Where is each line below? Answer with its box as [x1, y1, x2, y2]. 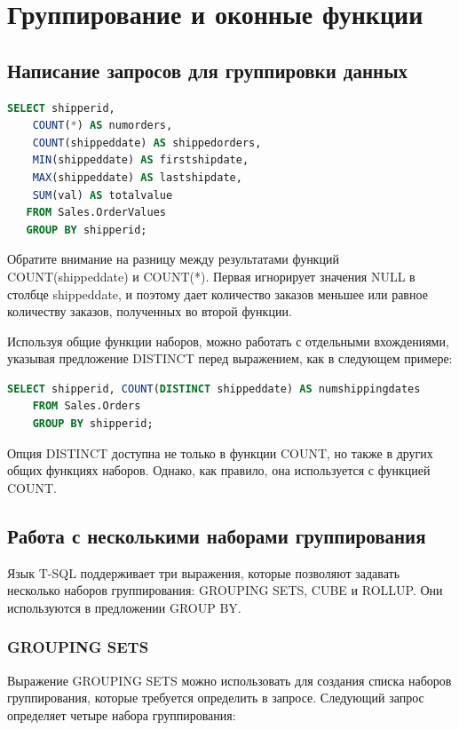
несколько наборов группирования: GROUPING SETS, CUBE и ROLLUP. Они [7, 581, 443, 599]
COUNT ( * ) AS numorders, [32, 119, 173, 132]
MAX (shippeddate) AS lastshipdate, [32, 171, 242, 184]
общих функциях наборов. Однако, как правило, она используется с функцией [7, 461, 431, 480]
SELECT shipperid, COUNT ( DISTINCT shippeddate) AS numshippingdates [7, 382, 421, 395]
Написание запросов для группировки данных [7, 56, 408, 83]
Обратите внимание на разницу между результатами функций [7, 250, 339, 268]
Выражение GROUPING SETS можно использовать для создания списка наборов [7, 670, 452, 689]
